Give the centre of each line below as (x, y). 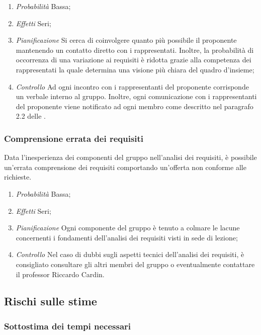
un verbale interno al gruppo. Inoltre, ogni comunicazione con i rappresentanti (136, 96)
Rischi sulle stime (51, 301)
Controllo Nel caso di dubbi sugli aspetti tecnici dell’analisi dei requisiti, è (130, 254)
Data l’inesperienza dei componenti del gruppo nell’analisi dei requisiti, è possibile (130, 157)
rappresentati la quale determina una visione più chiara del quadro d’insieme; (135, 69)
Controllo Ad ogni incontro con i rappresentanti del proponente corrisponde (132, 86)
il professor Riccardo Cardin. (60, 274)
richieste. (18, 177)
